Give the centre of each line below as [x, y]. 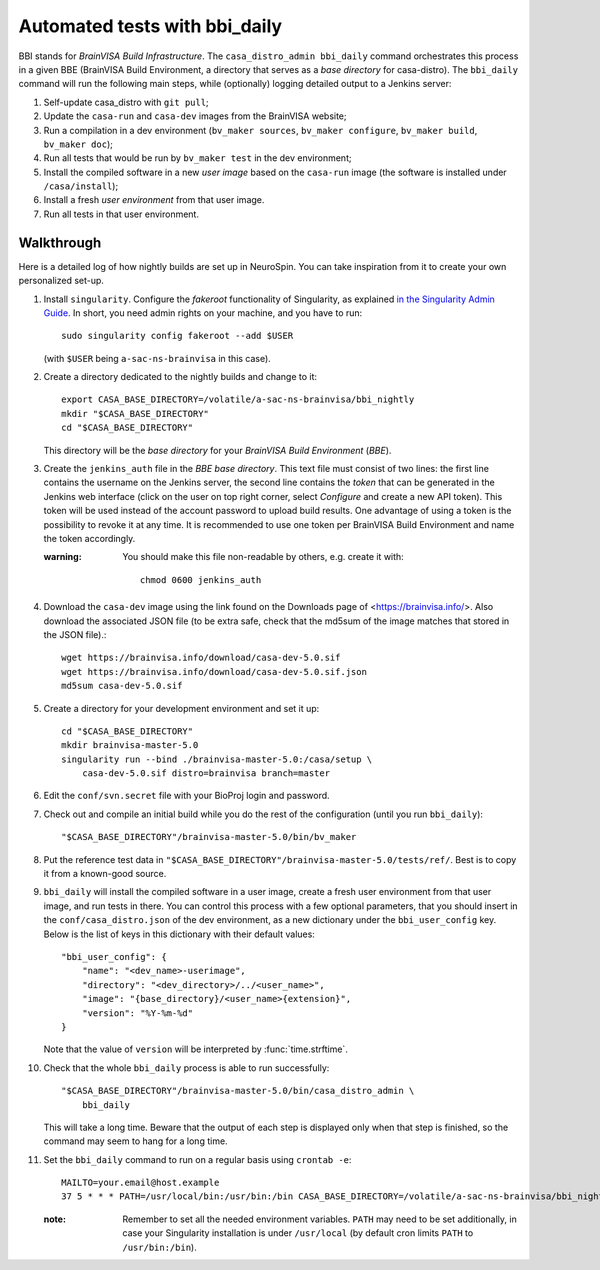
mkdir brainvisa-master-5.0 [130, 745]
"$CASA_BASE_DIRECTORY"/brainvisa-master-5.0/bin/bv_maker [209, 837]
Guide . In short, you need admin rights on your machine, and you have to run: [203, 312]
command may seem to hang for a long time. [136, 1141]
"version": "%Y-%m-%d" [137, 1013]
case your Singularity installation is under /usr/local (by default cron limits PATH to [298, 1233]
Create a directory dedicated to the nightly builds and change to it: [180, 377]
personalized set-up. [61, 281]
